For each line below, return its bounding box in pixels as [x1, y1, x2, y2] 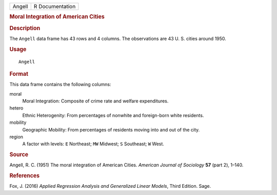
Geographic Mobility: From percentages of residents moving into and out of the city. [22, 126, 200, 133]
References [9, 172, 40, 179]
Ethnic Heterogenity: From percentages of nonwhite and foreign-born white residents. [22, 112, 204, 118]
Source [9, 151, 29, 158]
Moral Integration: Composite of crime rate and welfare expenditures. [22, 98, 169, 104]
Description [9, 25, 41, 32]
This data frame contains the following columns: [9, 81, 111, 88]
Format [9, 70, 28, 77]
